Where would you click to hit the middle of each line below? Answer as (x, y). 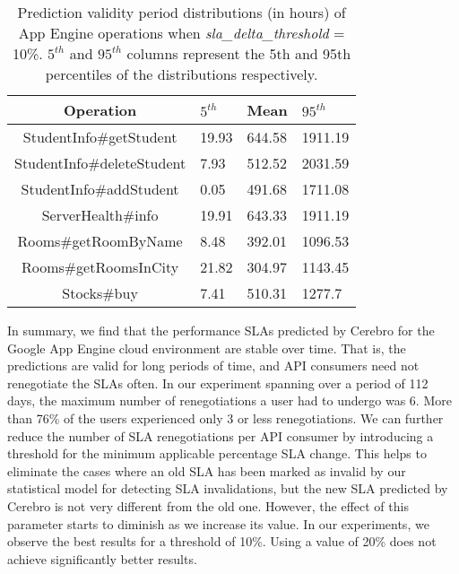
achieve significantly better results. (102, 558)
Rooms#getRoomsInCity (100, 267)
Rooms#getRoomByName (100, 241)
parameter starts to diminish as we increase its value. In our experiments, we (218, 523)
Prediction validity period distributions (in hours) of (182, 12)
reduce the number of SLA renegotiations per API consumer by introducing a (221, 435)
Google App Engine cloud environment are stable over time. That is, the (207, 348)
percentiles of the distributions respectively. (182, 74)
